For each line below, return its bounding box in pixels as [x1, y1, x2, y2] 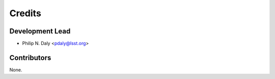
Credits [9, 8, 42, 19]
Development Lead [9, 27, 71, 35]
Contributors [9, 53, 51, 62]
